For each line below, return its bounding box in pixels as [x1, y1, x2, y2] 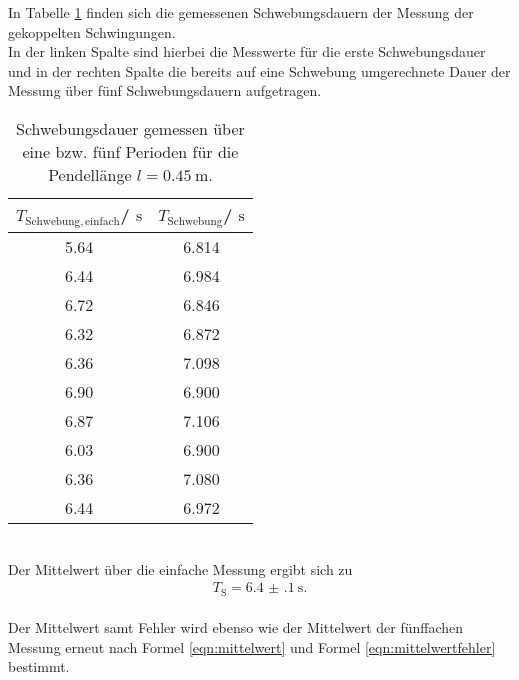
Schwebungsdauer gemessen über [16, 116, 245, 140]
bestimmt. [8, 656, 70, 677]
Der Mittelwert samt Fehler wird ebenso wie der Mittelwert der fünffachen [8, 617, 464, 638]
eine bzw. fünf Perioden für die [22, 139, 239, 163]
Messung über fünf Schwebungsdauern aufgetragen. [8, 80, 322, 101]
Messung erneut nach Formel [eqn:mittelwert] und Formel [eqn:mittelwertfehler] [8, 636, 496, 657]
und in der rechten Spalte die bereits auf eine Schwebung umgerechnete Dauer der [8, 60, 511, 81]
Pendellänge [48, 162, 132, 186]
